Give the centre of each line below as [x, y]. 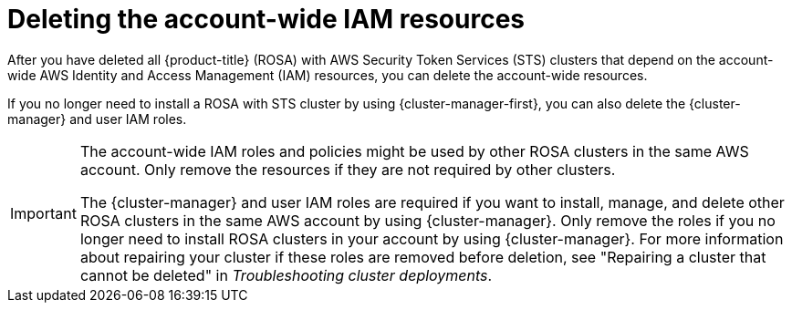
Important [43, 213]
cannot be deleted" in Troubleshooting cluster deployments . [286, 275]
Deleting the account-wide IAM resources [266, 19]
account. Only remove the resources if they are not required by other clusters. [348, 169]
